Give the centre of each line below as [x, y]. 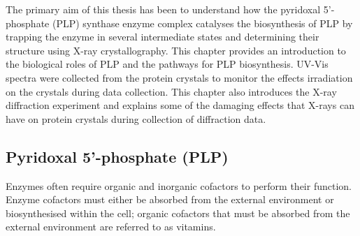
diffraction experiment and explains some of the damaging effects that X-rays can [180, 105]
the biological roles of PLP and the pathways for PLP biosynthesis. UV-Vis [167, 64]
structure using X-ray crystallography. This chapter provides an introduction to [176, 50]
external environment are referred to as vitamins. [111, 227]
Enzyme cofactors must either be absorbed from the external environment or [170, 199]
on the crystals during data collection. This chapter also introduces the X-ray [171, 91]
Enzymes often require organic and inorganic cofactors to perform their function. [179, 185]
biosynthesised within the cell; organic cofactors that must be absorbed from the [178, 213]
